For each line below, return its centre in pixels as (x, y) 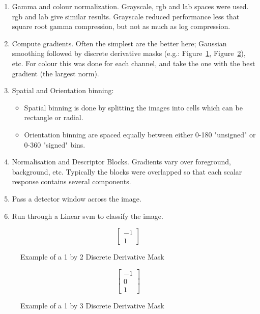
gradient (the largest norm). (55, 73)
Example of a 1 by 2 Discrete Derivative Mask (92, 257)
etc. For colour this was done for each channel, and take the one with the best (134, 63)
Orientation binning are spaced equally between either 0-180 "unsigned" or (140, 134)
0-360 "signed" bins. (55, 144)
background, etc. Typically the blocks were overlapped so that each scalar (127, 171)
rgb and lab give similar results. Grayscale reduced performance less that (126, 16)
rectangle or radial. (54, 117)
